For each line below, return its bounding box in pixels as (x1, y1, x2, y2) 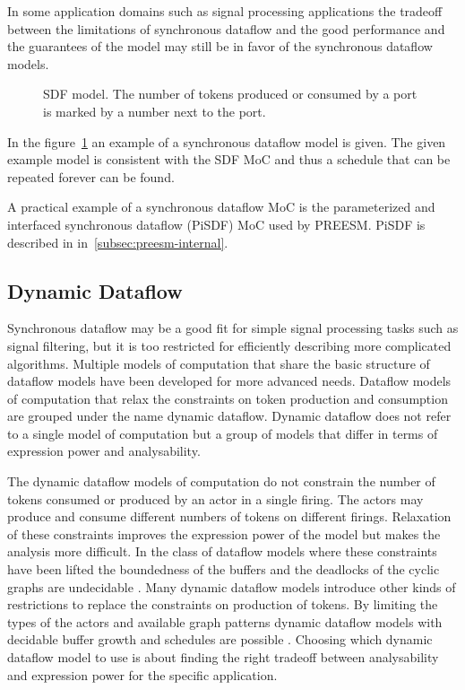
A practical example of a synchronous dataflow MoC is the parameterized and (7, 197, 435, 216)
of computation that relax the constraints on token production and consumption (7, 389, 448, 407)
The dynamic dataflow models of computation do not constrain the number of (7, 472, 435, 491)
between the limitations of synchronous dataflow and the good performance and (7, 19, 445, 38)
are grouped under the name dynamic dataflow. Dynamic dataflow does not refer (7, 406, 452, 425)
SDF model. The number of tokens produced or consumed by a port (43, 84, 418, 103)
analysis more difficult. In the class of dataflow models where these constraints (7, 542, 437, 561)
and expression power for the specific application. (7, 665, 278, 684)
